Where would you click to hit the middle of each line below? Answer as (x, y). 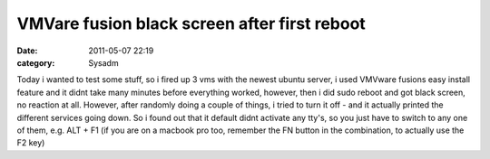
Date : (27, 51)
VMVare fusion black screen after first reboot (191, 23)
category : (36, 62)
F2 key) (31, 143)
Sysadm (103, 62)
